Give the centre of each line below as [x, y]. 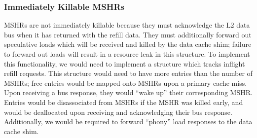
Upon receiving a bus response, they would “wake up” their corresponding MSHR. [128, 92]
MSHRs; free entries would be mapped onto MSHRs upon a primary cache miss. [126, 83]
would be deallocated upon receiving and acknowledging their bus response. [118, 112]
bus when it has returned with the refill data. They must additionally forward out [128, 34]
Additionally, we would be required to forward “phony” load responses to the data [128, 121]
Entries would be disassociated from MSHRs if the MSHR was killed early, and [124, 102]
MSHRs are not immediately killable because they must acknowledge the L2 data [127, 25]
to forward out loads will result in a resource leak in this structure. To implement [127, 54]
